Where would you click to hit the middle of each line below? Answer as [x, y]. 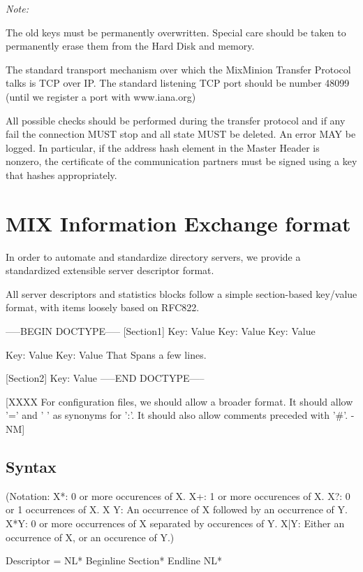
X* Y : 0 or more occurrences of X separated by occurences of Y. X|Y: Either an [175, 523]
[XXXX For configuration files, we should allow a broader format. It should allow [179, 401]
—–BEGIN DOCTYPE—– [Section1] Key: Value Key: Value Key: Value [161, 331]
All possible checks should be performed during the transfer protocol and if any [176, 120]
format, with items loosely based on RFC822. [103, 307]
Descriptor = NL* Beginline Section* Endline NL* [114, 560]
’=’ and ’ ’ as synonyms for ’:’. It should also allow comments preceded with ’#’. [177, 415]
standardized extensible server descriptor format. [110, 270]
